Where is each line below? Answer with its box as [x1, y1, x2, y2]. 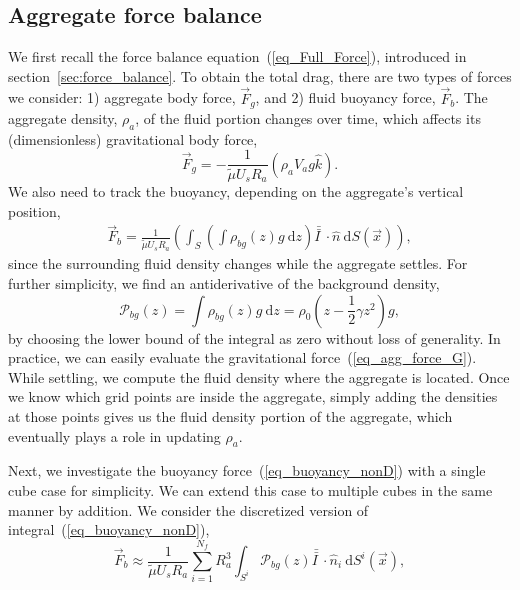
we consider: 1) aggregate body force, [8, 87, 236, 108]
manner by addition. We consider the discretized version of [8, 499, 369, 520]
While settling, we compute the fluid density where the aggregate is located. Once [8, 366, 510, 387]
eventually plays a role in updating [8, 425, 221, 446]
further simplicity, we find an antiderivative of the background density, [8, 273, 440, 294]
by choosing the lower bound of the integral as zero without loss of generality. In [8, 327, 501, 348]
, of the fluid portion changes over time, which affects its [135, 108, 481, 129]
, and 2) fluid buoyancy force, [255, 87, 436, 108]
